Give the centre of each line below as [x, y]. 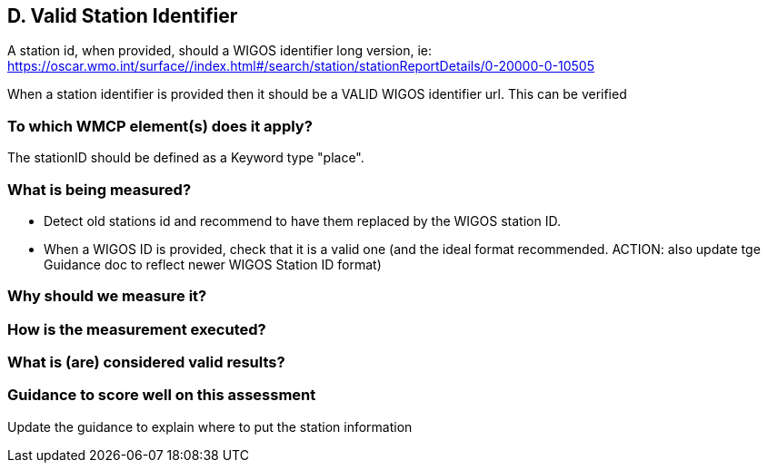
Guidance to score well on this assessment [162, 395]
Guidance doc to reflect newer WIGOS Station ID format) [213, 264]
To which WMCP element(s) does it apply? [160, 126]
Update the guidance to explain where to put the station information [210, 426]
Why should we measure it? [107, 296]
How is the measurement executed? [137, 329]
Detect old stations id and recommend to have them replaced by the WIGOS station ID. [302, 220]
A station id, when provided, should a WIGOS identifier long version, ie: [219, 51]
